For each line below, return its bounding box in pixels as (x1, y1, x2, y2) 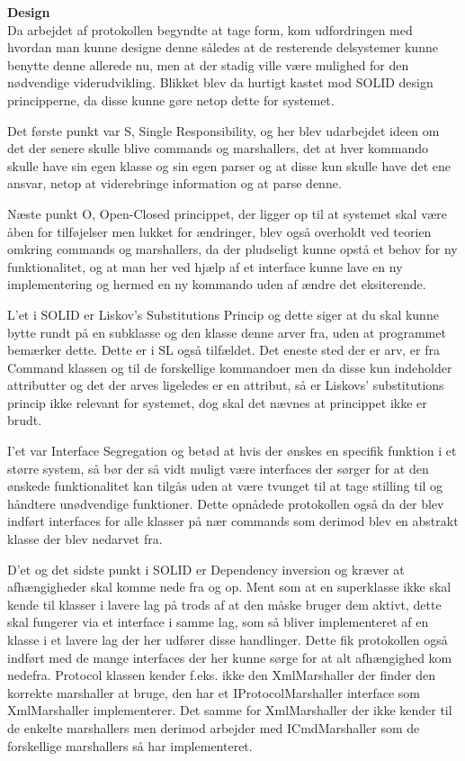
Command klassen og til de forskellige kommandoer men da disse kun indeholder (7, 358, 452, 376)
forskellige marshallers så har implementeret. (7, 736, 253, 755)
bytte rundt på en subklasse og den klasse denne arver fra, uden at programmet (7, 322, 446, 341)
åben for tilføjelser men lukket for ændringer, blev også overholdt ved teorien (7, 222, 432, 240)
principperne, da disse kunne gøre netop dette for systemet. (7, 90, 335, 109)
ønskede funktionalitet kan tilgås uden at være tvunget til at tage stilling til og (7, 476, 443, 495)
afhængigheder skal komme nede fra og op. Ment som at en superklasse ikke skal (7, 577, 452, 596)
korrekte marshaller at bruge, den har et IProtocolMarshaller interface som (7, 683, 420, 702)
